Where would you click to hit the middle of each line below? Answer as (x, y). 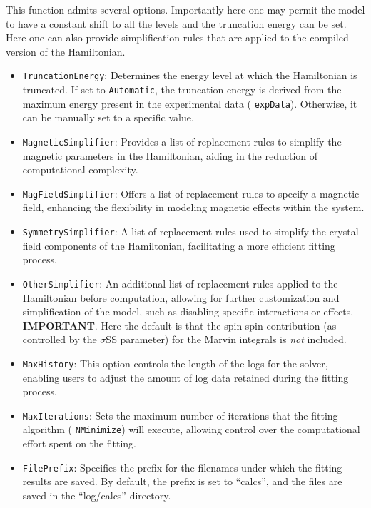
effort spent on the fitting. (79, 443)
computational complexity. (80, 169)
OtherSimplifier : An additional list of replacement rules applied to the (180, 283)
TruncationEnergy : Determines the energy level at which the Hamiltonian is (190, 75)
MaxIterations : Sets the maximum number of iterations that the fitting (180, 415)
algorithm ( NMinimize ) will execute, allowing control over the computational (191, 429)
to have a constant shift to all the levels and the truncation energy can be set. (176, 23)
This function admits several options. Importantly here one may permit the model (185, 9)
